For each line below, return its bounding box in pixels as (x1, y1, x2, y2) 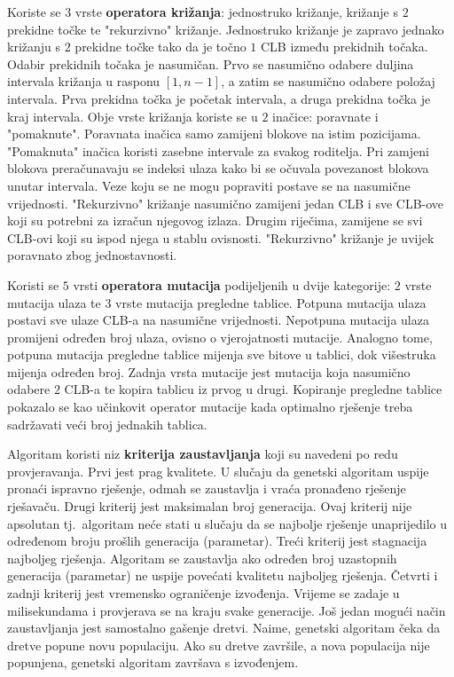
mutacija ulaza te (7, 293, 101, 311)
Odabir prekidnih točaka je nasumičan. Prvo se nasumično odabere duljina (7, 54, 414, 73)
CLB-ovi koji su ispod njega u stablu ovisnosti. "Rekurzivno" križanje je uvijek (7, 228, 434, 247)
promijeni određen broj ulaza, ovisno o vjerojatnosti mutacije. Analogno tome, (7, 327, 433, 346)
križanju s (7, 37, 61, 56)
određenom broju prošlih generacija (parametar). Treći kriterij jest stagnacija (7, 531, 427, 550)
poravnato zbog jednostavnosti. (7, 246, 177, 264)
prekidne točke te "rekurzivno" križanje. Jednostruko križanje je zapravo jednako (7, 20, 444, 38)
